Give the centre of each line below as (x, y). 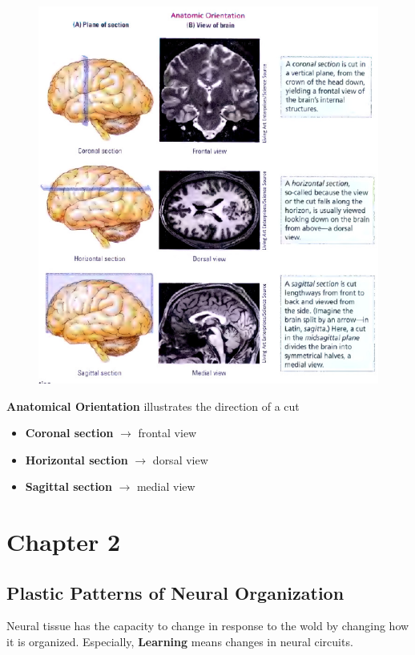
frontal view (167, 433)
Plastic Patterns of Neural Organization (175, 592)
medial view (166, 486)
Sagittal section (68, 486)
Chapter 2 (64, 542)
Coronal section (69, 433)
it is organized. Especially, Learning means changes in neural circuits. (180, 642)
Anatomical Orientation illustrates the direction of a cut (153, 406)
